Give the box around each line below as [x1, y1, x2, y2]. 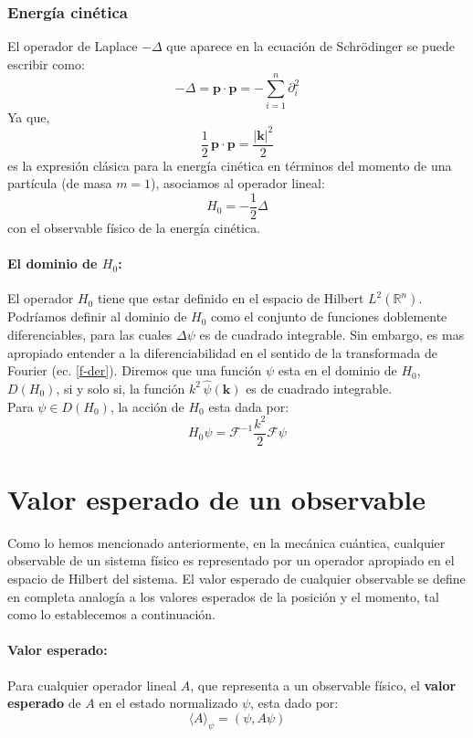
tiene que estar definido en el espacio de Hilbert [97, 289, 364, 308]
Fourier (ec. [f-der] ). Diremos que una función [7, 361, 262, 380]
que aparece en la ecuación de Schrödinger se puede [166, 37, 455, 56]
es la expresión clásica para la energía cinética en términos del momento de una [7, 155, 452, 174]
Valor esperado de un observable [7, 480, 426, 517]
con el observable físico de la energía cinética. [7, 217, 261, 237]
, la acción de [110, 396, 184, 416]
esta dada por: [208, 396, 289, 416]
